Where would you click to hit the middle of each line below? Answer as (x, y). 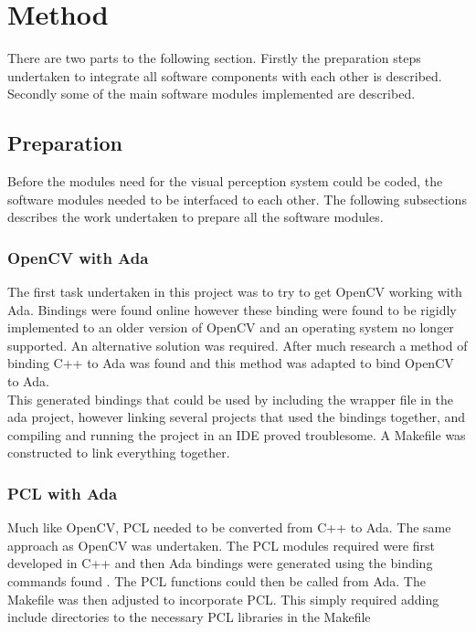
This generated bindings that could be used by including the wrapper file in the (231, 399)
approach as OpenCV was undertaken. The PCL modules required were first (221, 545)
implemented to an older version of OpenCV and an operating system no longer (231, 327)
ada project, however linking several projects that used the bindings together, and (237, 417)
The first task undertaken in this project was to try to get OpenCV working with (235, 292)
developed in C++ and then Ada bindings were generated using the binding (220, 563)
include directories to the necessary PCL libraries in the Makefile (189, 617)
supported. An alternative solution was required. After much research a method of (238, 345)
